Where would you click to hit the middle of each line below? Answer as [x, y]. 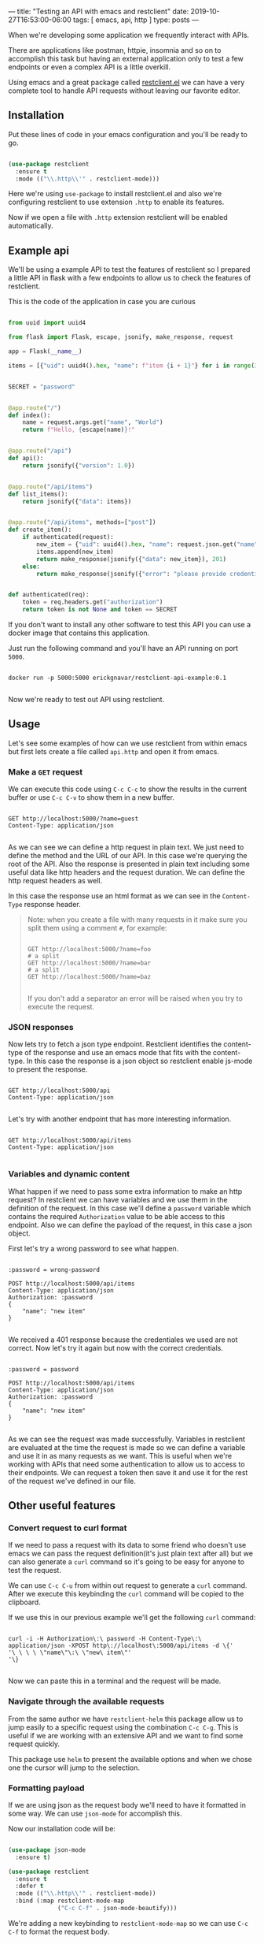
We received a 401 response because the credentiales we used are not [123, 1340]
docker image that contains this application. [79, 633]
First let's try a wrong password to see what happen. [93, 1248]
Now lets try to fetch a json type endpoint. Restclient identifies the [115, 1044]
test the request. [35, 1570]
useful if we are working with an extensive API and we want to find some [126, 1735]
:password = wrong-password [54, 1269]
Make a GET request [46, 771]
